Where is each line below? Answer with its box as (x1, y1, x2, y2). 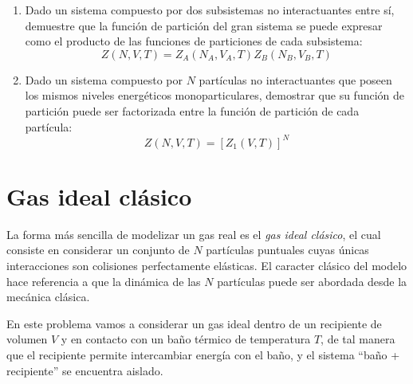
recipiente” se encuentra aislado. (6, 362, 163, 378)
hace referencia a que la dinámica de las (6, 272, 201, 289)
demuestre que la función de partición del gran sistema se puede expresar (25, 17, 383, 33)
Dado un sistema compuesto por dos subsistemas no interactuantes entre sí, (25, 2, 395, 18)
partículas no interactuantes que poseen (199, 71, 392, 88)
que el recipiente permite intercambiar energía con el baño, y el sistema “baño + (6, 346, 400, 362)
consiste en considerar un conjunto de (6, 241, 190, 258)
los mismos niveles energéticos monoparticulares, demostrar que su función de (25, 87, 405, 104)
